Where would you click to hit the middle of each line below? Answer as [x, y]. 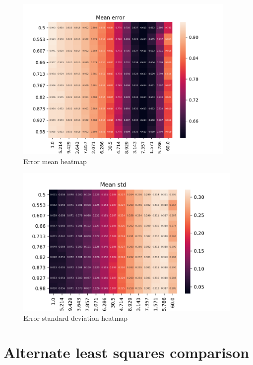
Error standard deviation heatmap [76, 318]
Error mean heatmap [55, 161]
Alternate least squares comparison [126, 352]
